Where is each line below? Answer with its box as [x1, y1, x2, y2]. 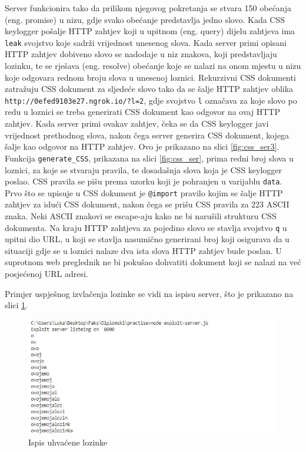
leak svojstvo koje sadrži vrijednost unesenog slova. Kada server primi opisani [5, 36, 287, 48]
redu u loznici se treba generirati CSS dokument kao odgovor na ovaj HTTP [5, 105, 280, 118]
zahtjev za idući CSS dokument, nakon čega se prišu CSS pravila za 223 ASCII [5, 198, 290, 210]
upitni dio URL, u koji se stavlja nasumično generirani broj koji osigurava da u [5, 233, 290, 245]
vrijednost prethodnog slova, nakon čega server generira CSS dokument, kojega [5, 128, 290, 141]
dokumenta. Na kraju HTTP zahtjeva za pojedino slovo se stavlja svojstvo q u [5, 221, 287, 233]
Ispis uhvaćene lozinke [28, 435, 108, 448]
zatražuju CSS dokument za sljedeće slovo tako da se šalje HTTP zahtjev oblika [5, 83, 294, 95]
